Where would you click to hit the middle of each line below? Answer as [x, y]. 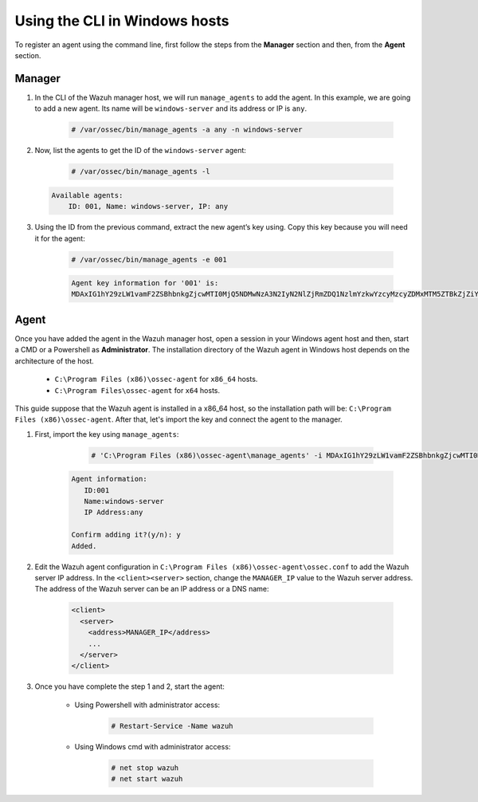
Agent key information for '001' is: [145, 283]
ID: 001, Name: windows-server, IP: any [148, 206]
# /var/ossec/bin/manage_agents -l [141, 172]
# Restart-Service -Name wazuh [172, 726]
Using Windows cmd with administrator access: [153, 746]
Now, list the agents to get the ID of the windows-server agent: [141, 151]
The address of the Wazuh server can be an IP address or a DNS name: [152, 589]
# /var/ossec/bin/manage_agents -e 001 [149, 259]
